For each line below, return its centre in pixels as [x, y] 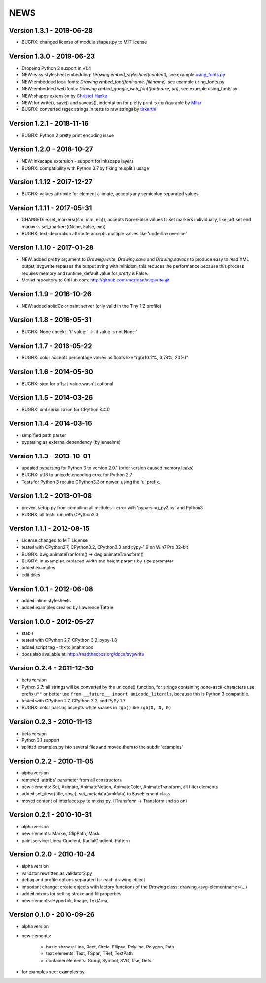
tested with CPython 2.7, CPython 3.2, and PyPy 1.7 [73, 701]
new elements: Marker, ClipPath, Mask [60, 834]
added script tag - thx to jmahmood [57, 647]
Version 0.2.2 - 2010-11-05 [51, 761]
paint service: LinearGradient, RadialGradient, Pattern [76, 840]
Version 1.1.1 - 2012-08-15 [49, 528]
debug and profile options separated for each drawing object [83, 880]
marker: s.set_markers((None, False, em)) [64, 226]
